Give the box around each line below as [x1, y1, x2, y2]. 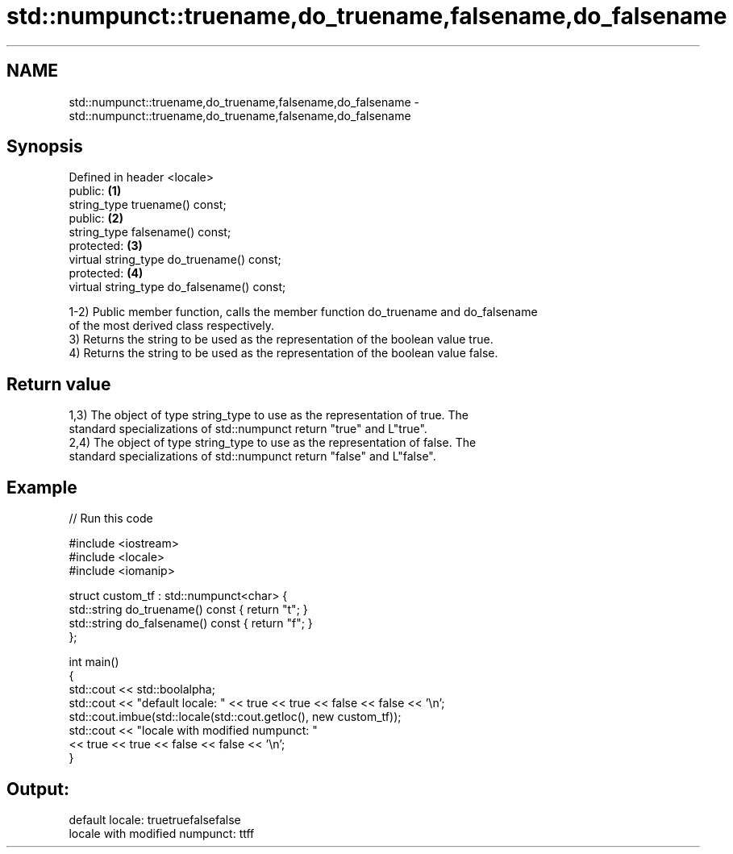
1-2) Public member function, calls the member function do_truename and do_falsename [69, 305, 538, 319]
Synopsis [6, 136, 83, 157]
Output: [6, 778, 69, 799]
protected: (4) [69, 266, 144, 281]
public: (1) [69, 184, 122, 198]
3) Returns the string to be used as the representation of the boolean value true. [69, 332, 494, 347]
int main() [69, 655, 119, 669]
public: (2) [69, 211, 123, 226]
